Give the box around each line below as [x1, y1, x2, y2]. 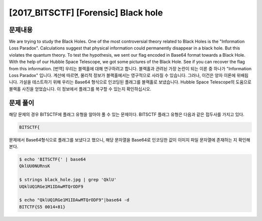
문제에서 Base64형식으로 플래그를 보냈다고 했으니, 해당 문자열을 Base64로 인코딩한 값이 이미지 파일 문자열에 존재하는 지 [9, 137, 238, 142]
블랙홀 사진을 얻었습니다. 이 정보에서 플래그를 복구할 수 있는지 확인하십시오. [9, 86, 151, 92]
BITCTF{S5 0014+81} [19, 204, 65, 209]
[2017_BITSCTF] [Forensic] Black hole [9, 7, 163, 18]
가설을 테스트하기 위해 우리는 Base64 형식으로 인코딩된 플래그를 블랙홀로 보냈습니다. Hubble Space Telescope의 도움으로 [19, 79, 252, 85]
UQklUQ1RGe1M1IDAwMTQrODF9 [19, 184, 83, 189]
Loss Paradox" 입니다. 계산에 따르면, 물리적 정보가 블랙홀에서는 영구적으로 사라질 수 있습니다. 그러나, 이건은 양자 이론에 [9, 73, 236, 79]
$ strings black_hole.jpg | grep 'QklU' [19, 177, 116, 183]
